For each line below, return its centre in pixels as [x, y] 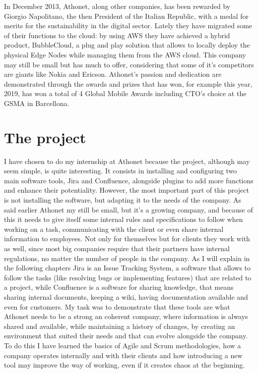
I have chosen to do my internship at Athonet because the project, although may [127, 161]
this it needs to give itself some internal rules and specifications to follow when [124, 219]
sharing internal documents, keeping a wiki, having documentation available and [126, 296]
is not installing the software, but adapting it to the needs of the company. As [123, 200]
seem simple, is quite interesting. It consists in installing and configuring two [121, 171]
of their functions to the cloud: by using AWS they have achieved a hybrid [117, 35]
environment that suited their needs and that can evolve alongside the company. [126, 336]
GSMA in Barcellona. [37, 103]
